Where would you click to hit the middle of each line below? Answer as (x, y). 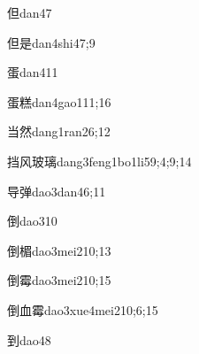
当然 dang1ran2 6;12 (59, 131)
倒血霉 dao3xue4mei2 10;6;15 (83, 309)
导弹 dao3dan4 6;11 (57, 191)
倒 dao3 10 (32, 221)
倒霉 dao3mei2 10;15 (59, 280)
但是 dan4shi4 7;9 (51, 42)
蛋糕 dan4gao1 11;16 (59, 101)
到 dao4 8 (29, 339)
